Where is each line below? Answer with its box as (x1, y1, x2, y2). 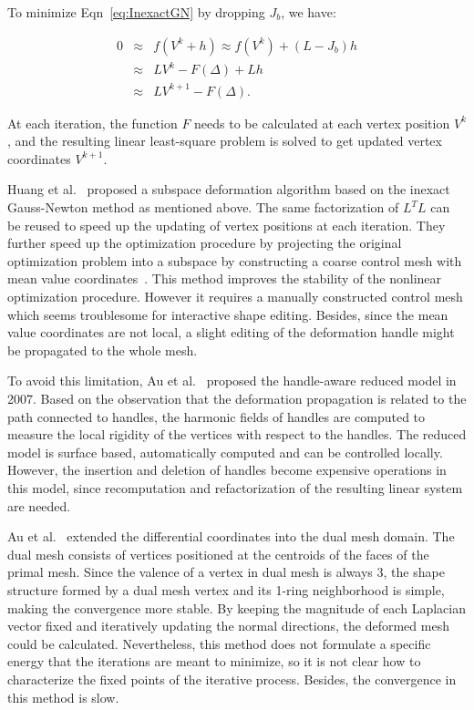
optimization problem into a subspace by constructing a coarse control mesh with (7, 251, 462, 270)
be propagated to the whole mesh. (7, 340, 198, 359)
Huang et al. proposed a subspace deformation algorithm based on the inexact (7, 180, 450, 199)
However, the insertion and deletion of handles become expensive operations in (7, 460, 447, 479)
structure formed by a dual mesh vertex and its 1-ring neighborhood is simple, (7, 580, 445, 599)
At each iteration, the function (7, 113, 178, 132)
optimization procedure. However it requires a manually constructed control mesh (7, 287, 463, 306)
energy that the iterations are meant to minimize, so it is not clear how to (7, 652, 421, 671)
